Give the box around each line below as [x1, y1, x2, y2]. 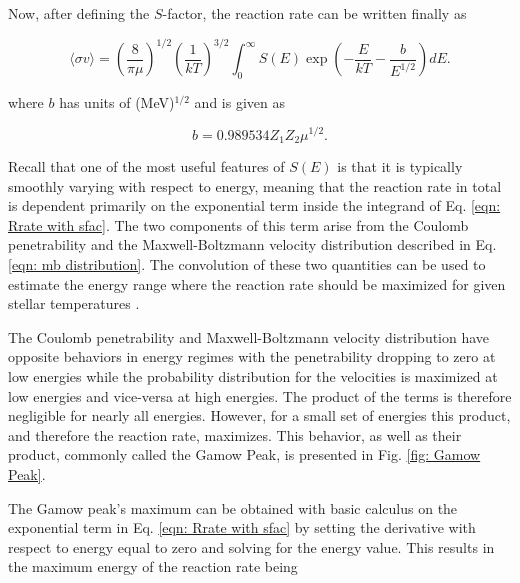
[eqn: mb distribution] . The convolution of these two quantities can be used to [8, 253, 486, 274]
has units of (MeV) [59, 91, 175, 112]
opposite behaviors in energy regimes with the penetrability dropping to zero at [8, 346, 496, 367]
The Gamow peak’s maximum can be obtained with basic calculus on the [8, 497, 458, 518]
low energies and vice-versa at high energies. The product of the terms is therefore [8, 385, 512, 406]
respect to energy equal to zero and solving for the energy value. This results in [8, 536, 495, 557]
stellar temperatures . [8, 293, 140, 314]
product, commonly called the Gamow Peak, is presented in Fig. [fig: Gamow [8, 444, 481, 465]
